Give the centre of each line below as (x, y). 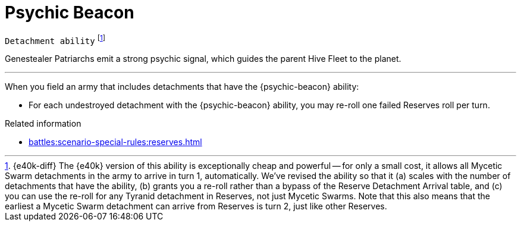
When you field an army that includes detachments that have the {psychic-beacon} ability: (182, 87)
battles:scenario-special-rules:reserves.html (115, 142)
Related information (43, 124)
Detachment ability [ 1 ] (55, 40)
